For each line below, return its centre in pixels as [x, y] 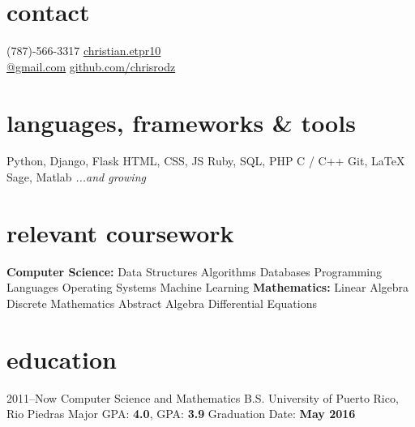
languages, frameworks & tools [181, 122]
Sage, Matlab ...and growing [76, 177]
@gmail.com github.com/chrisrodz [91, 66]
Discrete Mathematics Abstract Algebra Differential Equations [162, 303]
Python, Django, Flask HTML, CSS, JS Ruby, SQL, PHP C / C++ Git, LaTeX [206, 161]
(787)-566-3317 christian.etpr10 [84, 51]
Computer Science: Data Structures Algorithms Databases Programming [194, 271]
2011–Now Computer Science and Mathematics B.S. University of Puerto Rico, [203, 397]
